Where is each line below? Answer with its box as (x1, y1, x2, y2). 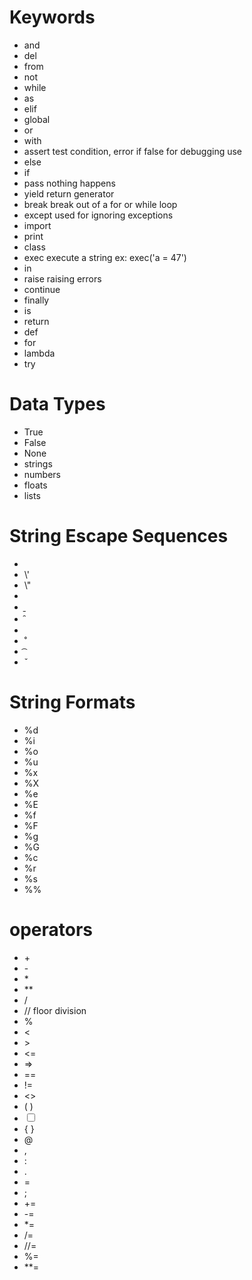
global (23, 113, 51, 125)
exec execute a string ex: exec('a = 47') (23, 251, 187, 263)
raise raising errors (23, 272, 102, 285)
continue (23, 283, 61, 295)
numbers (23, 468, 62, 480)
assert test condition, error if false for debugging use (23, 145, 243, 157)
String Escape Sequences (9, 525, 229, 548)
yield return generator (23, 187, 115, 200)
